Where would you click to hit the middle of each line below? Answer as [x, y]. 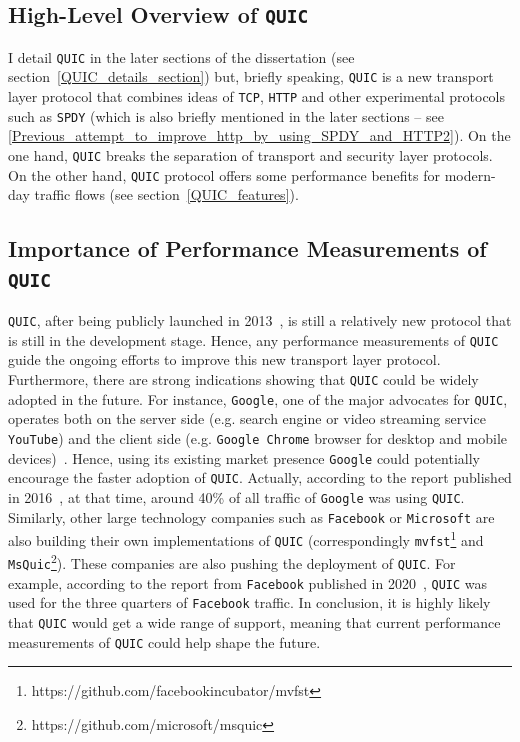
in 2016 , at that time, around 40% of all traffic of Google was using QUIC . [236, 496]
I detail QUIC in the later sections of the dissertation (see [181, 56]
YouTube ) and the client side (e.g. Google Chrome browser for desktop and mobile [257, 437]
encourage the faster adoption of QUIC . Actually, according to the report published [260, 477]
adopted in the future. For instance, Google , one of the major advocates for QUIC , [258, 398]
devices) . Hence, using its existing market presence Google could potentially [244, 457]
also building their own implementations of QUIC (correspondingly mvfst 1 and [246, 538]
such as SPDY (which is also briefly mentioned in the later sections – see [226, 115]
